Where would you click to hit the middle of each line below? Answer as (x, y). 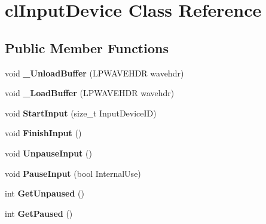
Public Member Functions (87, 47)
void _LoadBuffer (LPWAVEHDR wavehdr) (90, 93)
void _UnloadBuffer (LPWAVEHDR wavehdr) (94, 73)
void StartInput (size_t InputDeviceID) (81, 113)
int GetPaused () (39, 213)
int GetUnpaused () (45, 193)
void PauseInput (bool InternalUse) (73, 173)
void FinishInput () (43, 133)
